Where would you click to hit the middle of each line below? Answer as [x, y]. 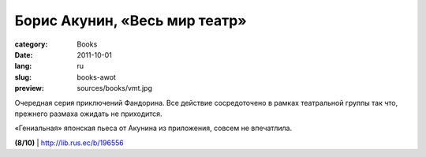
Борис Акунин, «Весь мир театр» [131, 21]
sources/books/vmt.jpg [115, 88]
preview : [30, 88]
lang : [23, 66]
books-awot [96, 77]
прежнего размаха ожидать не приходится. [88, 114]
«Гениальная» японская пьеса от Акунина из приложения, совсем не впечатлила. [153, 128]
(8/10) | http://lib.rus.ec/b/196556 [69, 143]
